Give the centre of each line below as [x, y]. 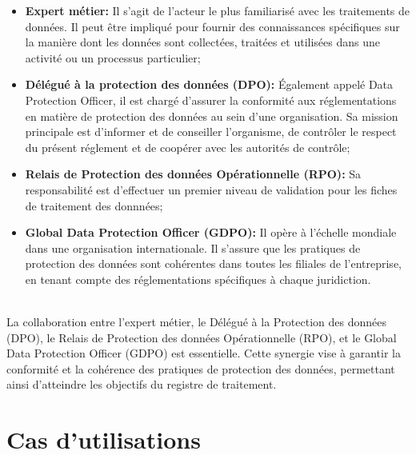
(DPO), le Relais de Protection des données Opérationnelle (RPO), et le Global [202, 337]
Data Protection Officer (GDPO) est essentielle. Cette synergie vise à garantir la [204, 353]
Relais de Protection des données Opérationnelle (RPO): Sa [193, 174]
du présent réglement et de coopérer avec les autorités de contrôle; [188, 147]
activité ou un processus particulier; [113, 57]
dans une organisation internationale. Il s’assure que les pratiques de [193, 247]
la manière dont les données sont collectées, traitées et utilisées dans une [202, 42]
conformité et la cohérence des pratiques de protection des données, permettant [201, 368]
